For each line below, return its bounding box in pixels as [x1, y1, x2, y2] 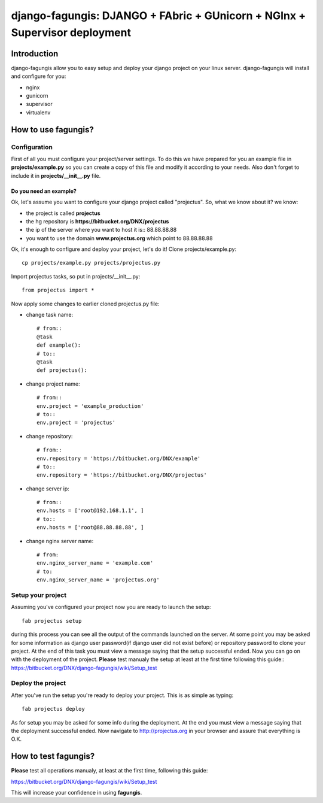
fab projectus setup [22, 617, 82, 624]
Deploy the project [11, 679, 66, 687]
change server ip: [26, 485, 70, 492]
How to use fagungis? [11, 125, 94, 135]
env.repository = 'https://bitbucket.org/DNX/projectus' [36, 472, 208, 478]
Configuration [11, 143, 53, 151]
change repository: [26, 432, 73, 440]
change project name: [26, 380, 80, 387]
